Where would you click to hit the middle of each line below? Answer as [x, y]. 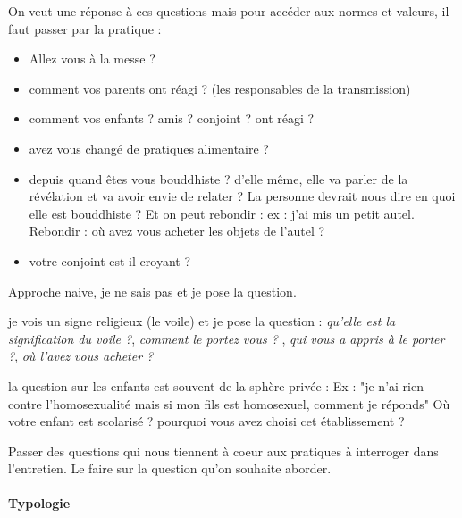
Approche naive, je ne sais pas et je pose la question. [152, 291]
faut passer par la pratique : [85, 28]
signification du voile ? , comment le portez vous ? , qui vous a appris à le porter [227, 338]
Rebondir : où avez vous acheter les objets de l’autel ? [177, 231]
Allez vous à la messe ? [92, 58]
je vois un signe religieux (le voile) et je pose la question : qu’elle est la [202, 321]
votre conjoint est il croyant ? [109, 260]
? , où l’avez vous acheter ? [81, 356]
